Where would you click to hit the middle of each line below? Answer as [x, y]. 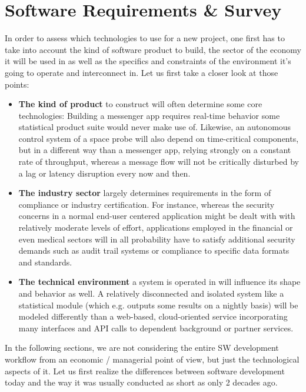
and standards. [45, 262]
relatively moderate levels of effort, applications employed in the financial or [156, 227]
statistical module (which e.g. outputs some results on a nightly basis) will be [158, 305]
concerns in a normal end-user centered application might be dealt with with [157, 216]
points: [17, 84]
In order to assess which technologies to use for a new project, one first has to [145, 38]
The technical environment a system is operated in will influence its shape [159, 282]
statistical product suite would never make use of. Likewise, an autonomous [155, 127]
